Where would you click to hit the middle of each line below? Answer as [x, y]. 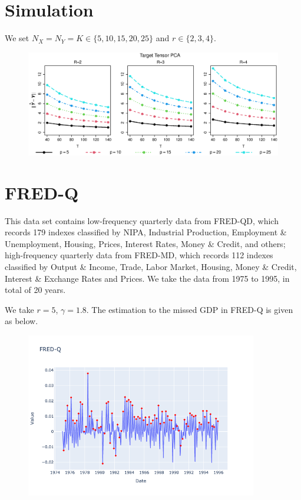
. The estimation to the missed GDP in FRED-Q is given [190, 309]
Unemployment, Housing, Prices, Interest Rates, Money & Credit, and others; [145, 243]
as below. [21, 321]
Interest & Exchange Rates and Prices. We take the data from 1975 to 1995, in [147, 278]
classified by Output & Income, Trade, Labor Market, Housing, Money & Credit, [151, 266]
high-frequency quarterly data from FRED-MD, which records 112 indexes [139, 255]
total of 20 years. [35, 290]
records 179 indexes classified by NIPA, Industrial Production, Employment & [146, 232]
